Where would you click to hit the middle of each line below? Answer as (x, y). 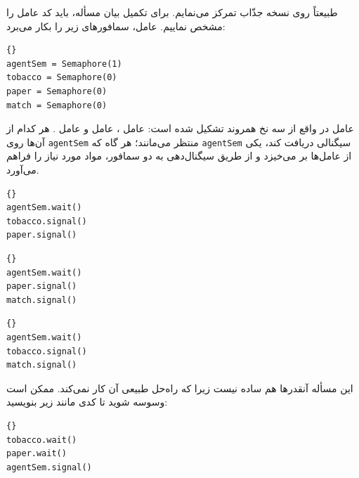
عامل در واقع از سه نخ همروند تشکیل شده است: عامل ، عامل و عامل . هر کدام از (180, 128)
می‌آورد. (23, 169)
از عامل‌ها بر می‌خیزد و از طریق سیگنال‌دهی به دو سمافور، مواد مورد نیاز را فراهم (179, 156)
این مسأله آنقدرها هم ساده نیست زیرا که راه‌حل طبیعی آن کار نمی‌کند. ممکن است (180, 388)
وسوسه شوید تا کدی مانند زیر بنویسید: (87, 402)
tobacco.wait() (42, 440)
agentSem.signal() (49, 467)
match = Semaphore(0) (57, 105)
